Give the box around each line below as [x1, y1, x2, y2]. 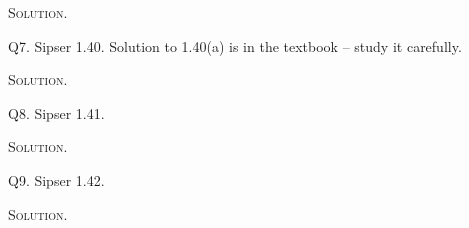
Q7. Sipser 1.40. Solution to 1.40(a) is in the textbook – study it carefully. [8, 35, 462, 56]
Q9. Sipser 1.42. [8, 169, 105, 190]
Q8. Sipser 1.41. [8, 102, 105, 123]
